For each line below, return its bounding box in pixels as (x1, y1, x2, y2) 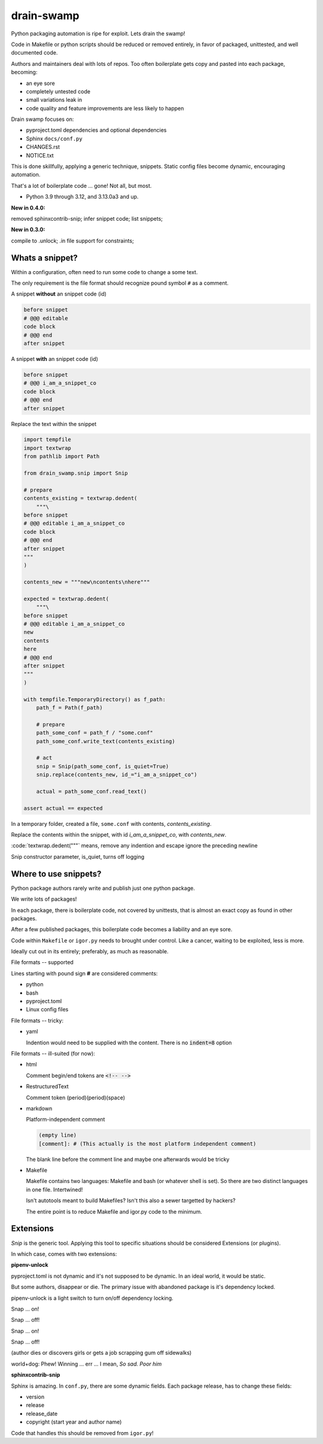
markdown (26, 1105, 53, 1112)
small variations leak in (26, 96, 83, 104)
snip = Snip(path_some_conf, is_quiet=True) (36, 763, 169, 770)
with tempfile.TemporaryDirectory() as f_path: (23, 696, 166, 703)
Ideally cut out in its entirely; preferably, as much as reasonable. (11, 948, 169, 955)
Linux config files (26, 1006, 69, 1013)
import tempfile (23, 436, 72, 443)
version (26, 1393, 45, 1400)
